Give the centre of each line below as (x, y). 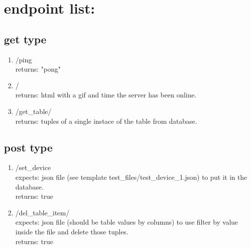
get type (25, 39)
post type (28, 147)
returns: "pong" (38, 69)
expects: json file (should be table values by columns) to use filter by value (127, 222)
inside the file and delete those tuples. (72, 231)
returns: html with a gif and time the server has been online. (106, 95)
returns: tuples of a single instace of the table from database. (106, 121)
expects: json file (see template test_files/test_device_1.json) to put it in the (131, 177)
